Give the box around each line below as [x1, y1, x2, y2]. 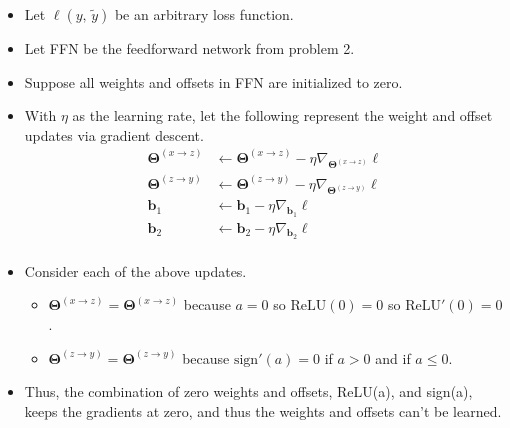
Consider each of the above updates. [24, 260, 247, 281]
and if [375, 347, 411, 368]
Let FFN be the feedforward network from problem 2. [24, 38, 355, 58]
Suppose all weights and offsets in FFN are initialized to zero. [24, 71, 403, 92]
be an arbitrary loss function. [114, 4, 294, 24]
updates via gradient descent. [24, 124, 204, 145]
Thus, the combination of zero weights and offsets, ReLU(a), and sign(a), [24, 381, 473, 402]
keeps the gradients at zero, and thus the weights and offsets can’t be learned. [24, 400, 502, 421]
